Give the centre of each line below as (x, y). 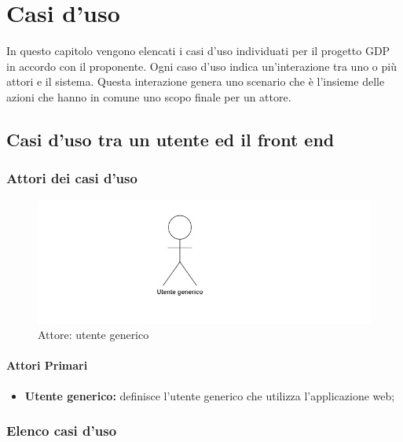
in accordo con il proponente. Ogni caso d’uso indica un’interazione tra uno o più (201, 66)
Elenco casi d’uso (62, 431)
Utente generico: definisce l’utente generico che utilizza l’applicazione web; (210, 395)
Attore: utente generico (93, 335)
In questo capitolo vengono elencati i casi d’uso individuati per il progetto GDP (198, 51)
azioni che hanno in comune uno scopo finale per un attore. (149, 96)
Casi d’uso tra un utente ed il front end (170, 139)
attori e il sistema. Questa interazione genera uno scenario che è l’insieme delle (196, 81)
